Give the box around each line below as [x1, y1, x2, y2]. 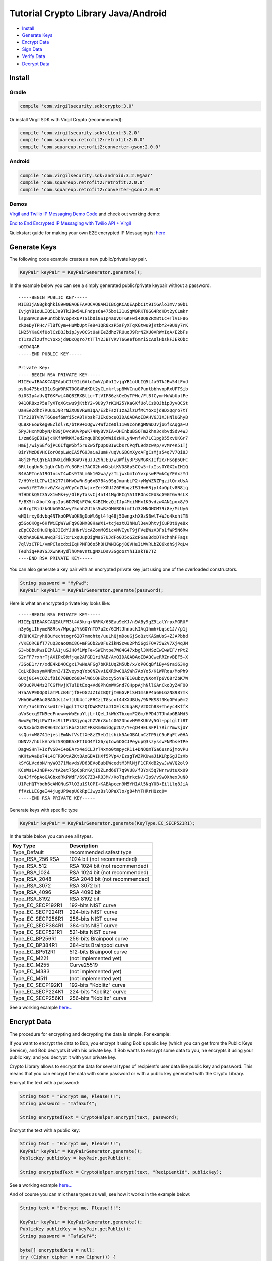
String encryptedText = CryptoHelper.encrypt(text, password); [20, 1115, 180, 1120]
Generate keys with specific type [9, 807, 78, 813]
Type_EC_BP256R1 [12, 935, 57, 942]
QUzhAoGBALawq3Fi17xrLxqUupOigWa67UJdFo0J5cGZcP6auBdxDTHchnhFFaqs [18, 534, 188, 540]
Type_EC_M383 [12, 968, 50, 976]
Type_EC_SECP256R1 [12, 915, 63, 923]
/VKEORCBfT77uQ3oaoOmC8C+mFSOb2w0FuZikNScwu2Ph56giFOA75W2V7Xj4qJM [18, 640, 188, 646]
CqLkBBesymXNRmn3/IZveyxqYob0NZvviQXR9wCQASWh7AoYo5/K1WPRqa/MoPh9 [18, 668, 188, 674]
